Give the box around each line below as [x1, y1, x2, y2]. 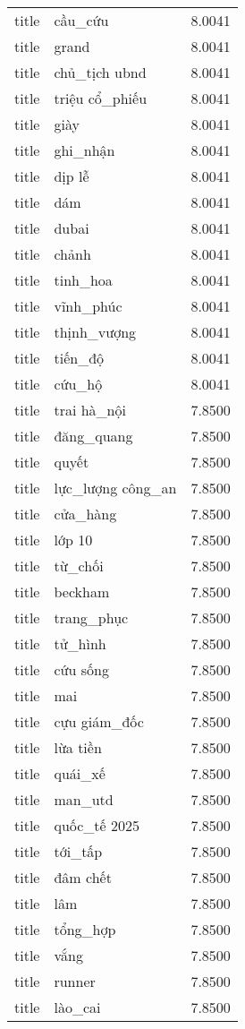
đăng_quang [54, 425, 133, 446]
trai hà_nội [54, 399, 126, 420]
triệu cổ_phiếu [54, 88, 148, 108]
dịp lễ [54, 166, 89, 186]
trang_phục [54, 607, 129, 628]
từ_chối [54, 555, 104, 576]
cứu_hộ [54, 373, 103, 394]
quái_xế [54, 763, 106, 784]
